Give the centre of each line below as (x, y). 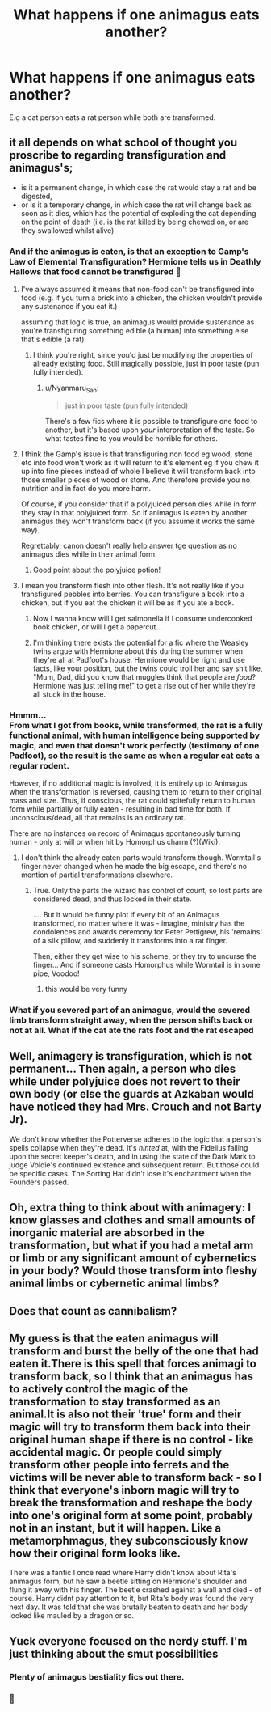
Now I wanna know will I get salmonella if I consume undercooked (142, 618)
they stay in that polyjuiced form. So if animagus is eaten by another (134, 512)
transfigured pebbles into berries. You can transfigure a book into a (133, 594)
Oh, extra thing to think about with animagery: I (130, 1208)
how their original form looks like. (95, 1554)
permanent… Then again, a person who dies (123, 1069)
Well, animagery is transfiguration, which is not (131, 1056)
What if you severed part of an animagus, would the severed (130, 1011)
